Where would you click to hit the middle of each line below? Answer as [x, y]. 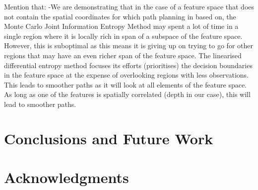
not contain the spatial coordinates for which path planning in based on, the [120, 16]
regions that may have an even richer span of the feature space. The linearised [123, 55]
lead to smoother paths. [40, 104]
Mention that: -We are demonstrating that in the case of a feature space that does [129, 6]
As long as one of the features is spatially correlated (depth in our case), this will [127, 94]
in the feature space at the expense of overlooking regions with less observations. [126, 75]
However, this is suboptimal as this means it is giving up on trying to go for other [129, 46]
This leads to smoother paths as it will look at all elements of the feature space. [126, 84]
